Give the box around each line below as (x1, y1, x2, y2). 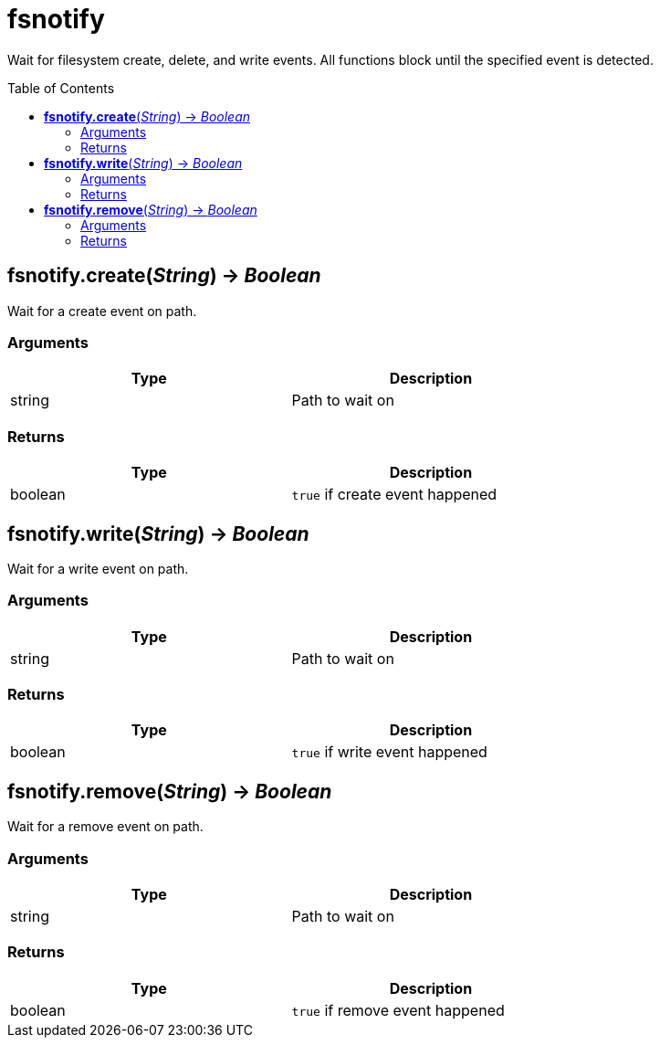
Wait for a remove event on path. (7, 818, 204, 835)
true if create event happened (291, 485, 498, 504)
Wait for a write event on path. (7, 560, 189, 576)
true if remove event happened (291, 1000, 505, 1019)
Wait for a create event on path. (7, 302, 197, 319)
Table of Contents (7, 79, 115, 96)
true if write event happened (291, 743, 487, 762)
